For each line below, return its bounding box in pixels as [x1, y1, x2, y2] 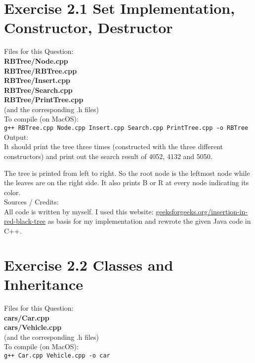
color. [4, 187, 21, 197]
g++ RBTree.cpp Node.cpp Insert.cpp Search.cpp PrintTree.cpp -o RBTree [4, 124, 248, 132]
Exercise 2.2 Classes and [4, 254, 173, 275]
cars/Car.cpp [4, 312, 49, 323]
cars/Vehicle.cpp [4, 322, 62, 332]
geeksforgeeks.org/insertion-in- [156, 206, 248, 216]
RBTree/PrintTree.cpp [4, 94, 84, 105]
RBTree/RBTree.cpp [4, 65, 77, 76]
